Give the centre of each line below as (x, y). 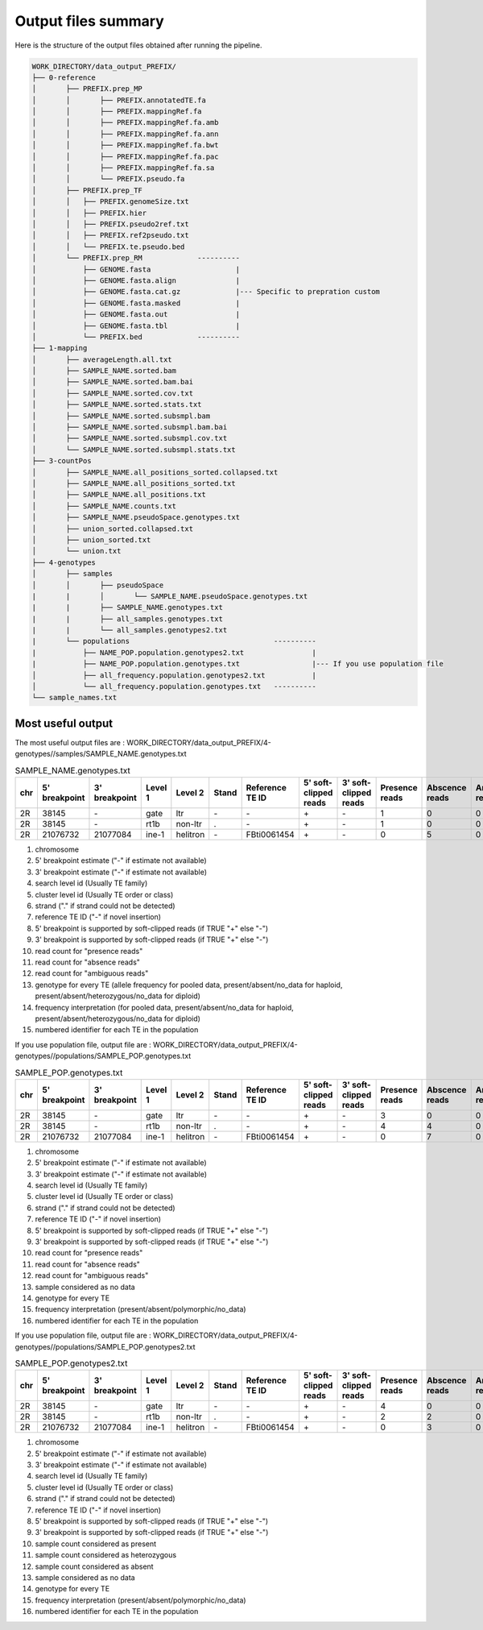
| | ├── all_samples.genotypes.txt (127, 619)
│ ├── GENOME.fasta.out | (136, 315)
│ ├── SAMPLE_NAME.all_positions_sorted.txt (134, 483)
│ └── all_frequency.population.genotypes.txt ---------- (174, 686)
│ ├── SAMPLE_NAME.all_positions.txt (119, 495)
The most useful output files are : (70, 742)
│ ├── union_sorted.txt (91, 539)
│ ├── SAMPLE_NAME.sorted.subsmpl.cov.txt (130, 438)
